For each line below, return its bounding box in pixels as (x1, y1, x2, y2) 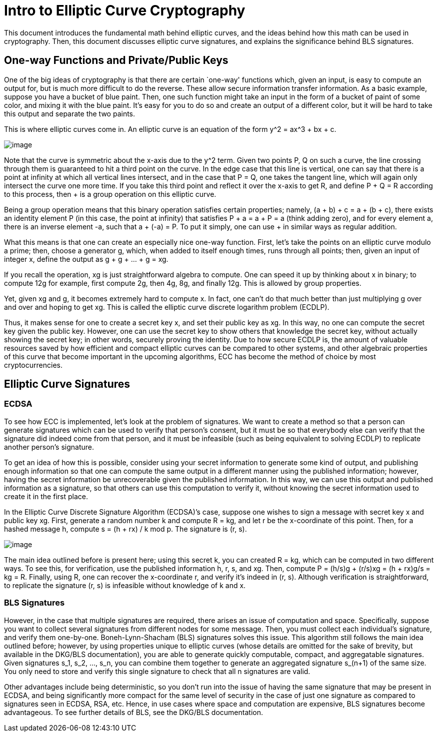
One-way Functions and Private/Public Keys (4, 54, 228, 67)
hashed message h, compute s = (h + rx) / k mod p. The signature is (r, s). (4, 524, 247, 533)
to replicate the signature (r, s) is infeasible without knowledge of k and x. (4, 581, 246, 590)
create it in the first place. (4, 492, 88, 501)
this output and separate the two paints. (4, 109, 135, 118)
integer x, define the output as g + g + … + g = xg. (4, 254, 168, 263)
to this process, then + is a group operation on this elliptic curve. (4, 189, 216, 198)
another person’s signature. (4, 442, 94, 451)
